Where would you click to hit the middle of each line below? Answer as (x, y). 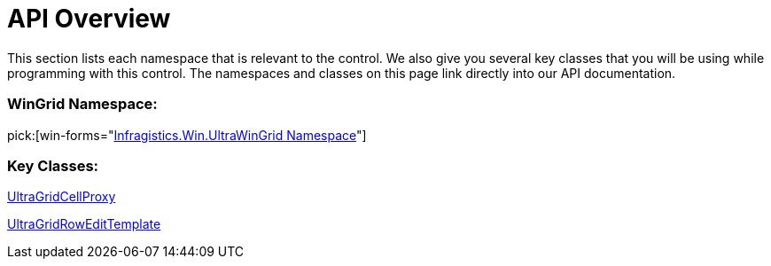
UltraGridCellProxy (62, 197)
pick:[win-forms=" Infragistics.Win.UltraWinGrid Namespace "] (187, 135)
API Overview (89, 19)
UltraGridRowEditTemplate (84, 224)
